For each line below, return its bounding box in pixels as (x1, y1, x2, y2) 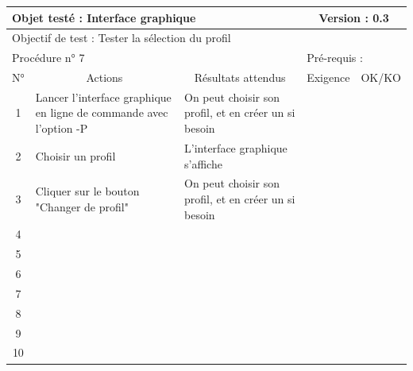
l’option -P (35, 120, 88, 137)
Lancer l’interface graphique (35, 88, 172, 105)
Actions (86, 69, 123, 86)
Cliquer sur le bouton (35, 183, 140, 199)
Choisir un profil (35, 147, 116, 164)
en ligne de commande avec (35, 104, 168, 121)
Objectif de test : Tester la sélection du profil (12, 29, 231, 46)
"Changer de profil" (35, 198, 129, 214)
